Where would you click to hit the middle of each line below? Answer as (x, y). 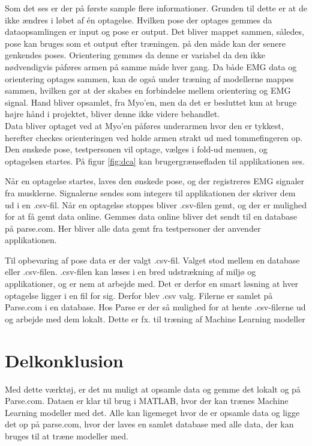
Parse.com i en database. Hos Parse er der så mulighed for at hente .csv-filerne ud (155, 307)
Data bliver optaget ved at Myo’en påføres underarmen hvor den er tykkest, (144, 125)
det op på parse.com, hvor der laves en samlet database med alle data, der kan (149, 424)
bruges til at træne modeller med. (67, 435)
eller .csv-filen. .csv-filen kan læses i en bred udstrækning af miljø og (130, 272)
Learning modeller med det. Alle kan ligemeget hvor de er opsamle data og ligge (152, 412)
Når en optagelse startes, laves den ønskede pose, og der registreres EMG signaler (154, 181)
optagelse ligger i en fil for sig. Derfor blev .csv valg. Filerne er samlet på (139, 295)
